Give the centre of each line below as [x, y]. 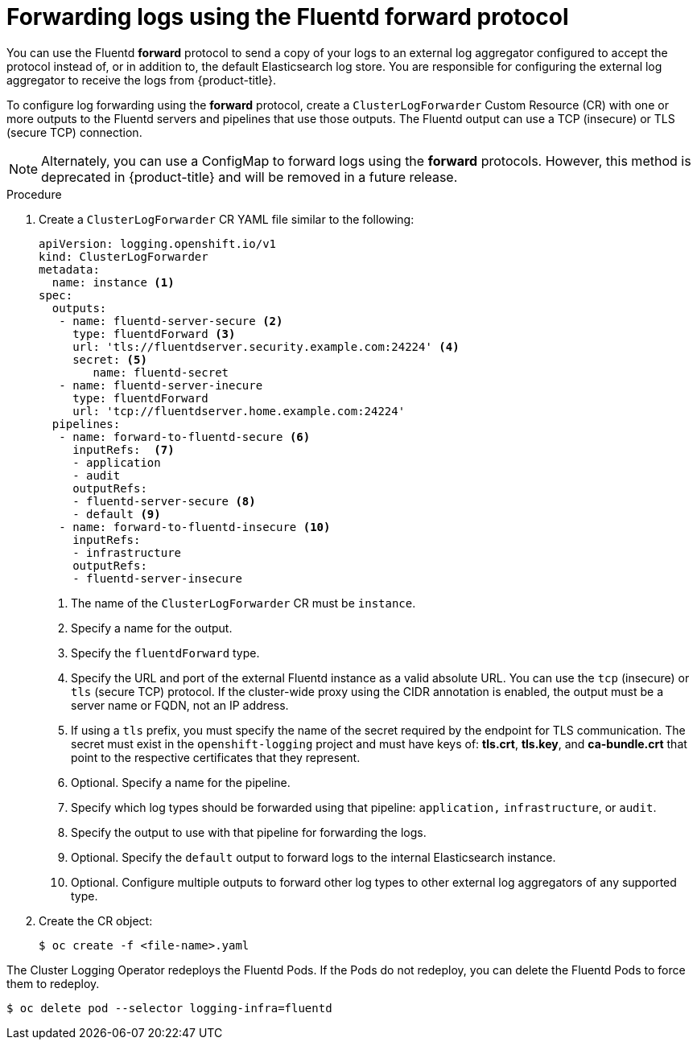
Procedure [34, 194]
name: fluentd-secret [161, 372]
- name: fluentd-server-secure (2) [171, 321]
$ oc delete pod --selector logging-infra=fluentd [169, 1008]
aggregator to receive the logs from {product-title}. [141, 80]
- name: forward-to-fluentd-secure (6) [185, 437]
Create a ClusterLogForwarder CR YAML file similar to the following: [227, 219]
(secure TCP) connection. [74, 132]
